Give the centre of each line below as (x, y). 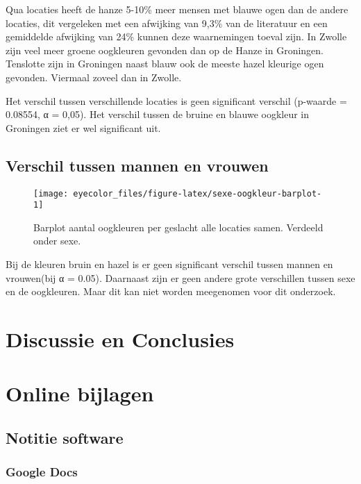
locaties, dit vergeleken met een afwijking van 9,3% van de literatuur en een (167, 23)
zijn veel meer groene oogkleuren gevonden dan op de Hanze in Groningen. (165, 50)
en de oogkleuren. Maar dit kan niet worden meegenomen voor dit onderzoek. (171, 291)
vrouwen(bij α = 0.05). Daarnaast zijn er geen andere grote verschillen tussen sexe (180, 277)
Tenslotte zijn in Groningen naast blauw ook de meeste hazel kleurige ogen (165, 64)
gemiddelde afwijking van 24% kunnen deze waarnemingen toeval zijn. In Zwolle (176, 36)
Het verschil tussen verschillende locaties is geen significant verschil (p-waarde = (176, 100)
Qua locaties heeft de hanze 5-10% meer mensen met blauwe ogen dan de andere (177, 9)
